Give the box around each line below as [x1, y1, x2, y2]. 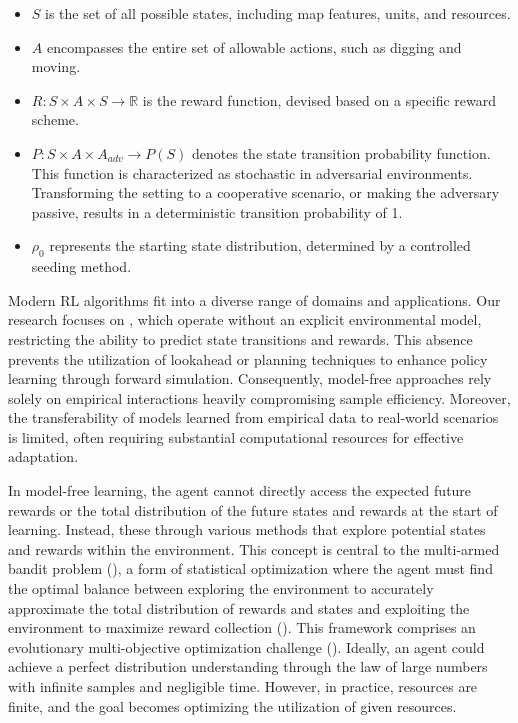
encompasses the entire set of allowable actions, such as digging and [46, 36, 462, 57]
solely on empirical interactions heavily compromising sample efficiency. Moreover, [8, 387, 511, 408]
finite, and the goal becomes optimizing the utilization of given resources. [8, 695, 457, 716]
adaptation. [8, 446, 79, 467]
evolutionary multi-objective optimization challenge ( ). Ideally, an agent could [8, 636, 485, 657]
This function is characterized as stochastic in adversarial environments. [31, 162, 473, 183]
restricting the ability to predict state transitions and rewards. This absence [8, 328, 473, 349]
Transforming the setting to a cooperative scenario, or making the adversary [31, 182, 500, 203]
